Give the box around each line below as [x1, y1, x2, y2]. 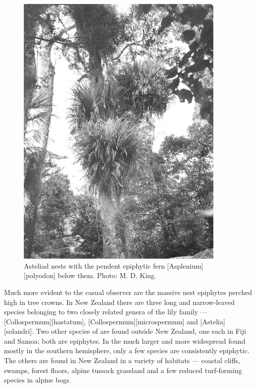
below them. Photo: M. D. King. [58, 270, 157, 281]
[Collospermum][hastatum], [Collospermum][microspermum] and [4, 316, 198, 326]
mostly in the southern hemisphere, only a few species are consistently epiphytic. [4, 345, 250, 356]
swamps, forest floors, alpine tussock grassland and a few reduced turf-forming [4, 365, 242, 375]
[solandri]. [4, 326, 34, 336]
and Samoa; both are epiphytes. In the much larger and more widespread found [4, 335, 246, 346]
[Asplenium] [167, 260, 203, 271]
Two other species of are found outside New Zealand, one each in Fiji [36, 326, 246, 336]
